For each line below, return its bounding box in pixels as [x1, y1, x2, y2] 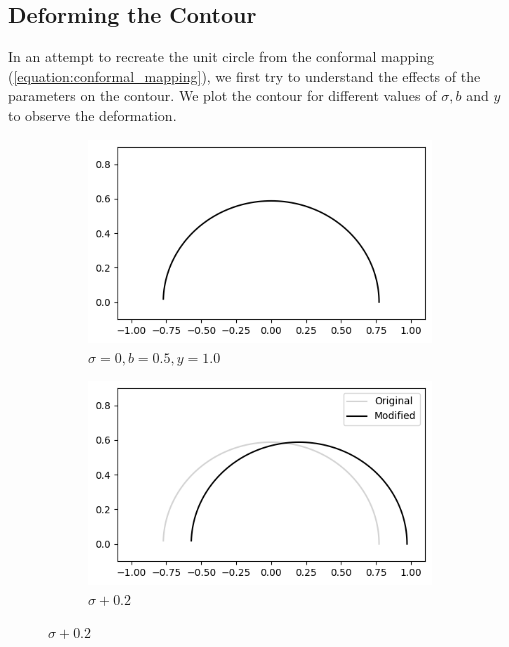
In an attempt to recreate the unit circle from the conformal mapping [8, 46, 435, 67]
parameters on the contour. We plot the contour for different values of [8, 85, 437, 106]
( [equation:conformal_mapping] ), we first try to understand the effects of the [8, 65, 481, 86]
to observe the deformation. [8, 104, 177, 125]
